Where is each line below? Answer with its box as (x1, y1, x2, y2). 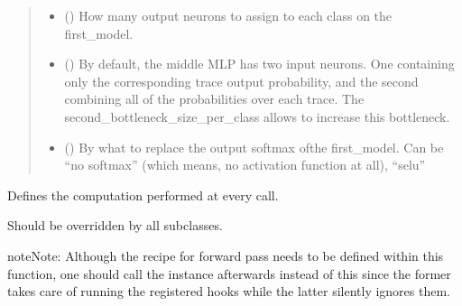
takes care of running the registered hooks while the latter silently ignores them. (7, 282, 450, 301)
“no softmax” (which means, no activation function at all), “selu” (64, 155, 426, 174)
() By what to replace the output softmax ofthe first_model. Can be (64, 137, 444, 156)
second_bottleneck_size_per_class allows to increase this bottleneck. (64, 107, 450, 125)
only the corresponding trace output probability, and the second (64, 71, 419, 90)
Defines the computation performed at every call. (7, 185, 279, 204)
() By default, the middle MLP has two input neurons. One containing (64, 54, 455, 73)
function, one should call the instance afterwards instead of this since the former (7, 264, 451, 283)
